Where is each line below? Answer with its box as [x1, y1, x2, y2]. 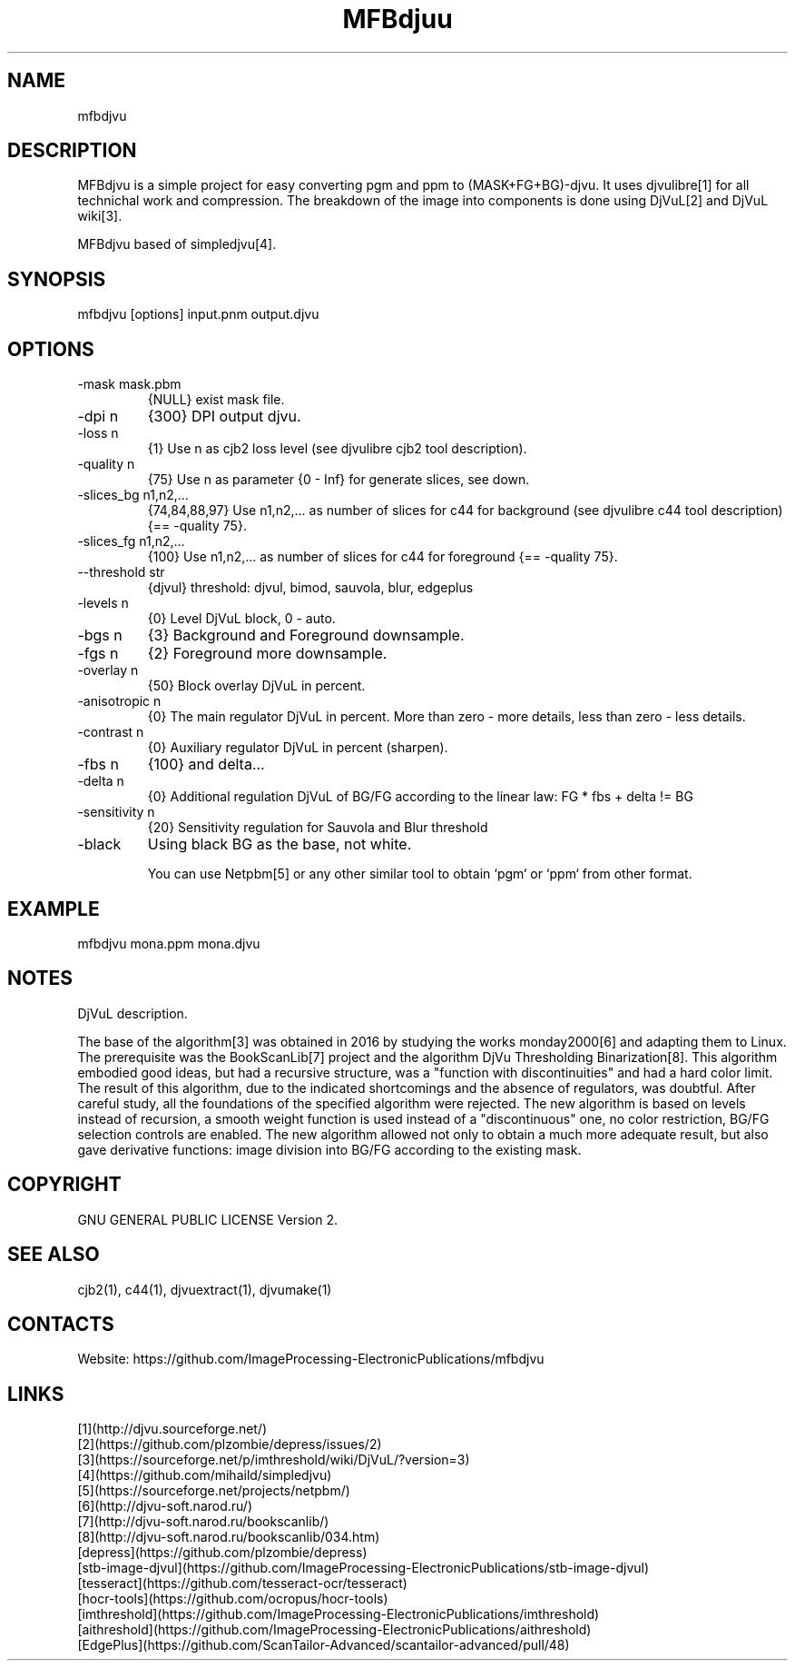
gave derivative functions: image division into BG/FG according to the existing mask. [77, 1141, 582, 1157]
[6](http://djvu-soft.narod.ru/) [77, 1498, 253, 1514]
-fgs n [77, 644, 119, 663]
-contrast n [77, 724, 144, 740]
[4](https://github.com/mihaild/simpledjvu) [77, 1467, 332, 1484]
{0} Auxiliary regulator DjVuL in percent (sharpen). [147, 740, 448, 756]
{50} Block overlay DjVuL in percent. [147, 678, 366, 694]
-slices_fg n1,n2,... [77, 533, 185, 550]
